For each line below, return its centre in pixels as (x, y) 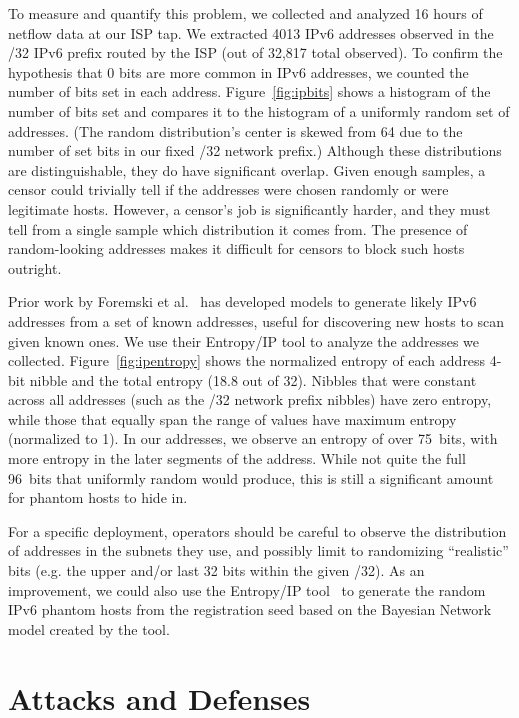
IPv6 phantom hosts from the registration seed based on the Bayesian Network (250, 609)
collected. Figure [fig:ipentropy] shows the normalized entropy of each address (247, 360)
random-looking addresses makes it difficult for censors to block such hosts (236, 248)
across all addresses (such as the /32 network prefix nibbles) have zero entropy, (250, 399)
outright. (35, 267)
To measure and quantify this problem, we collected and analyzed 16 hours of (245, 13)
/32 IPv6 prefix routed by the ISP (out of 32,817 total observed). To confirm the (255, 52)
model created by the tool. (89, 628)
